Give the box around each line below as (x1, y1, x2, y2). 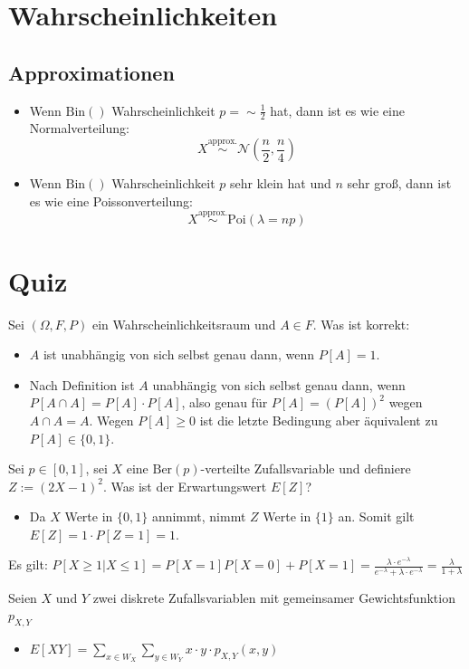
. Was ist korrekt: (312, 314, 410, 333)
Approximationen (8, 58, 175, 86)
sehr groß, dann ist (347, 174, 452, 192)
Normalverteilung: (29, 119, 129, 138)
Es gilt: (8, 555, 48, 574)
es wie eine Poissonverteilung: (29, 191, 193, 210)
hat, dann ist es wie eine (270, 100, 405, 119)
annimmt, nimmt (151, 507, 246, 526)
